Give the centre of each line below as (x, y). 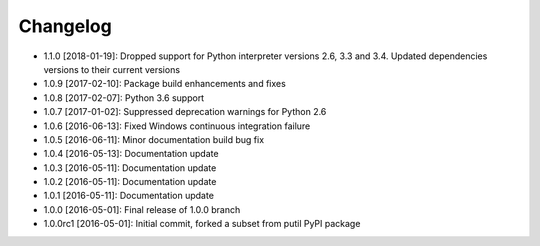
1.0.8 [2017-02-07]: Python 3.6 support (124, 97)
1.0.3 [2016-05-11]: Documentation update (130, 167)
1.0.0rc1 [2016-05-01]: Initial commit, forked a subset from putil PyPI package (202, 224)
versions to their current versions (111, 69)
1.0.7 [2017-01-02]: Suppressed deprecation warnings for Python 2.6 (185, 112)
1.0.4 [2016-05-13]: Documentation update (131, 154)
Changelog (65, 26)
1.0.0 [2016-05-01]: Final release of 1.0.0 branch (142, 209)
